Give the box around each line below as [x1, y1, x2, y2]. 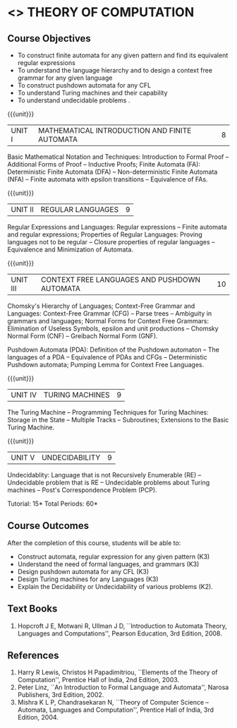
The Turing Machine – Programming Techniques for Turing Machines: [7, 408, 209, 417]
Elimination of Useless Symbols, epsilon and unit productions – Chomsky [7, 324, 219, 333]
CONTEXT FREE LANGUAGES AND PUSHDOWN [41, 275, 201, 285]
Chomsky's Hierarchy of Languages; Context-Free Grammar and [7, 302, 195, 310]
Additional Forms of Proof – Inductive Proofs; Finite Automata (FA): [7, 160, 201, 168]
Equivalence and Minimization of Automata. [7, 245, 134, 253]
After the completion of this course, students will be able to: [7, 538, 181, 547]
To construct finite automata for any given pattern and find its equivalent [17, 51, 229, 59]
